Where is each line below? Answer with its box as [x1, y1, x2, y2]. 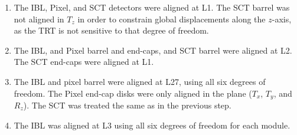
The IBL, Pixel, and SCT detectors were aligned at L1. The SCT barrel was [14, 1, 290, 13]
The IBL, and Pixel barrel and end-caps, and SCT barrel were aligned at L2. [14, 44, 292, 56]
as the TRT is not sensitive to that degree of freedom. [14, 24, 209, 37]
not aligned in [14, 12, 64, 25]
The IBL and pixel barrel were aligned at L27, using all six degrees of [14, 75, 266, 87]
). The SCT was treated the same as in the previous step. [23, 99, 231, 111]
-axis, [272, 12, 292, 25]
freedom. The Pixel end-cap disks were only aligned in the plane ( [14, 87, 252, 99]
